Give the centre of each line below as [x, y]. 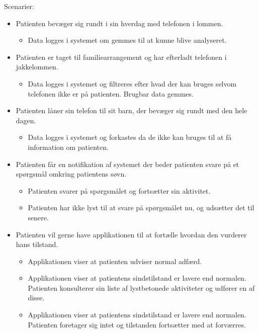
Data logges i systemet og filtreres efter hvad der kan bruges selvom [132, 83]
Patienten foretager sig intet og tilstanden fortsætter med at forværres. [137, 324]
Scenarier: [19, 6]
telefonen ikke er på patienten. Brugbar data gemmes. [111, 93]
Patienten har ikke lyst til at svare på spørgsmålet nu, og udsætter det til [141, 207]
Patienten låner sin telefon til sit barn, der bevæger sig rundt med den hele [132, 110]
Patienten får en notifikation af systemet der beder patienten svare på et [127, 164]
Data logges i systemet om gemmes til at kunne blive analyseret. [127, 40]
